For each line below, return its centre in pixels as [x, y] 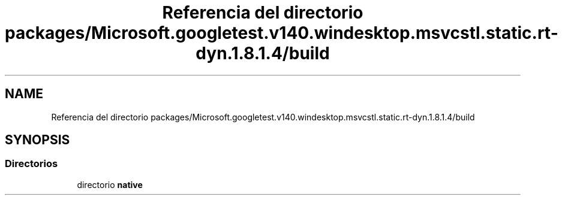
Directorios [31, 164]
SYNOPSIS [37, 140]
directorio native [110, 184]
